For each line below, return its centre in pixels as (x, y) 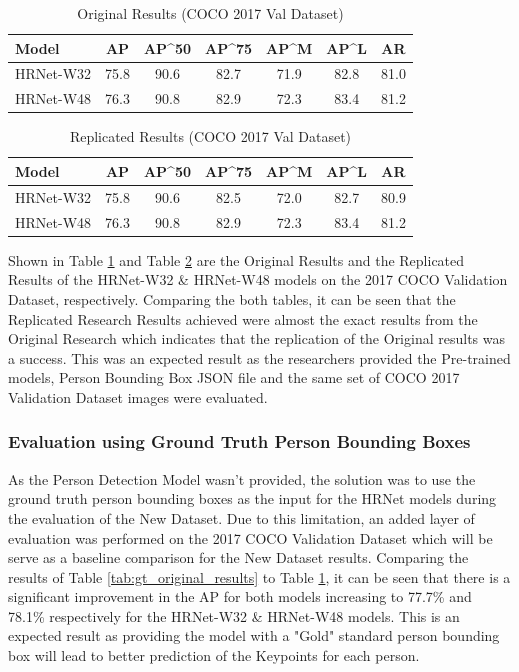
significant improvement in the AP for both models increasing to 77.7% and (240, 596)
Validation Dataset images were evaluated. (138, 396)
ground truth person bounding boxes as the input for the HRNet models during (252, 498)
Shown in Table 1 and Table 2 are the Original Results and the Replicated (236, 259)
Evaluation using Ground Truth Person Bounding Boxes (239, 441)
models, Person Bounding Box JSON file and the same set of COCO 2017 (234, 377)
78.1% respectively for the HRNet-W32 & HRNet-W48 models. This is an (234, 615)
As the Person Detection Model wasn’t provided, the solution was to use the (242, 478)
